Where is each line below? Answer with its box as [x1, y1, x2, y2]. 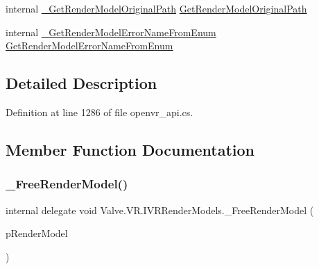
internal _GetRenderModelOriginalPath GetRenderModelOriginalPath [6, 1, 307, 15]
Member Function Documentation [6, 138, 255, 160]
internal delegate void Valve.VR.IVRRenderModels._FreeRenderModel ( [6, 202, 314, 217]
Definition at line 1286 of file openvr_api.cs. [6, 104, 193, 119]
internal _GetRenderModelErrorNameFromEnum [6, 24, 216, 39]
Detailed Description [6, 72, 157, 94]
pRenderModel [6, 226, 68, 241]
